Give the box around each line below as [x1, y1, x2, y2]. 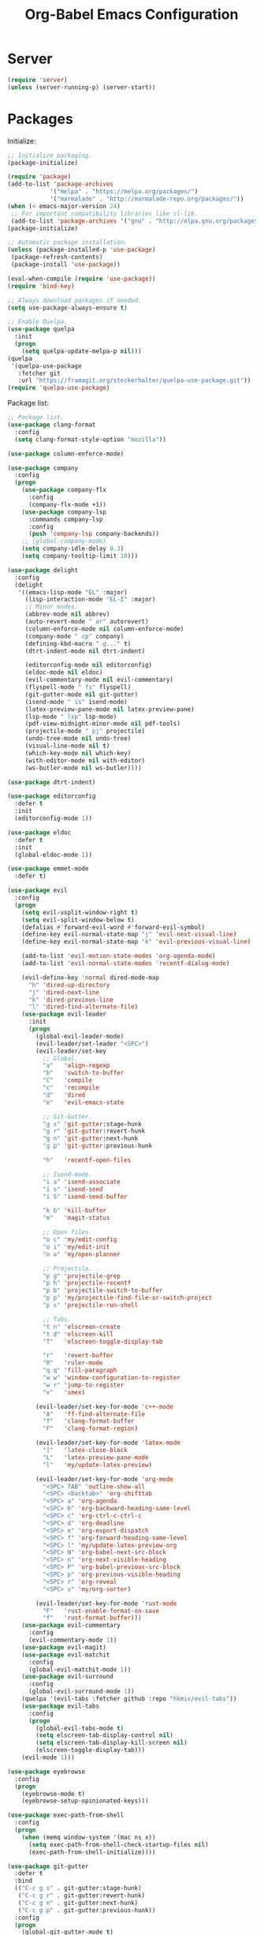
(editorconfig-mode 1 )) [14, 814, 92, 822]
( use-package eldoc [7, 829, 72, 837]
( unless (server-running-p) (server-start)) [7, 83, 156, 92]
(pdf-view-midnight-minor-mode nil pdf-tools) [24, 720, 180, 728]
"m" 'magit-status [42, 1214, 110, 1222]
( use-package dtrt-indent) [7, 778, 96, 786]
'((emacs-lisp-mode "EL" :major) [17, 588, 128, 597]
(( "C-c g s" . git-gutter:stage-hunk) [14, 1884, 143, 1892]
